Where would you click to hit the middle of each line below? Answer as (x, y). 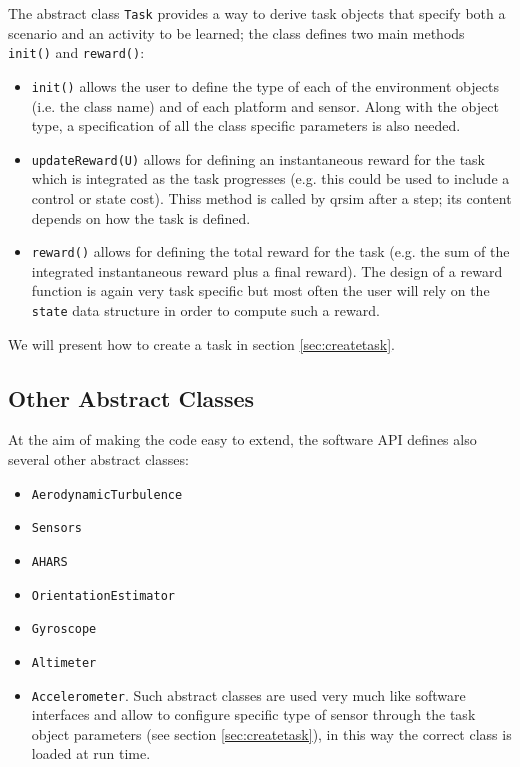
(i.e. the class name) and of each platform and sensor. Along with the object (265, 105)
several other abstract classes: (98, 459)
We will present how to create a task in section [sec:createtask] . (202, 343)
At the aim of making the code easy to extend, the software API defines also (242, 439)
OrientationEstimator (103, 595)
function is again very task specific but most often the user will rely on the (260, 290)
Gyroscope (64, 629)
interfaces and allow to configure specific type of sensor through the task (253, 714)
